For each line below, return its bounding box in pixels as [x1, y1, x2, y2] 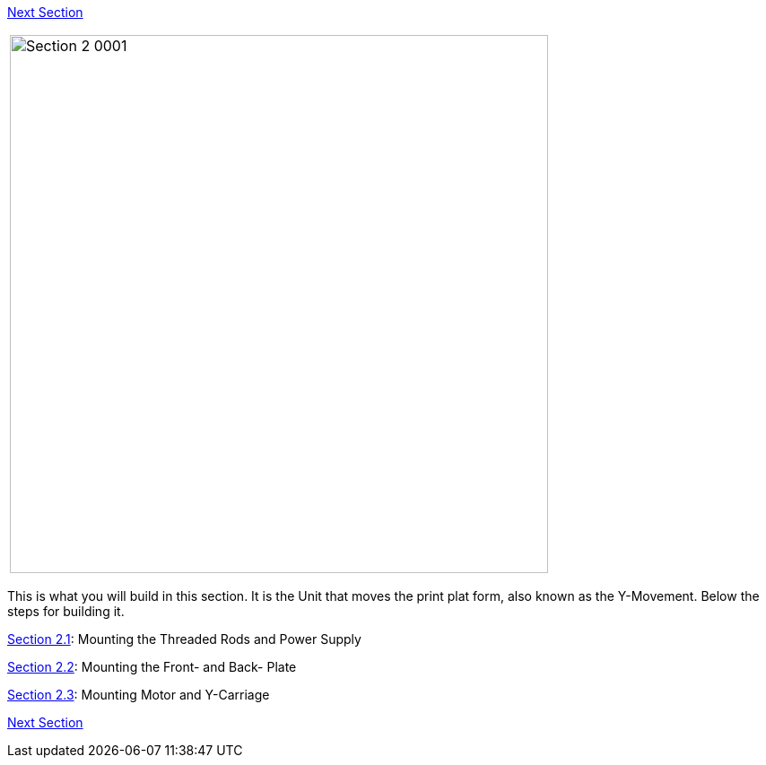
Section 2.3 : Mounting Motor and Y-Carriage [7, 687, 270, 702]
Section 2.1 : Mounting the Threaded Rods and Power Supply [7, 631, 361, 647]
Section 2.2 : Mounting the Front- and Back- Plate [7, 659, 297, 674]
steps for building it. [7, 604, 125, 619]
